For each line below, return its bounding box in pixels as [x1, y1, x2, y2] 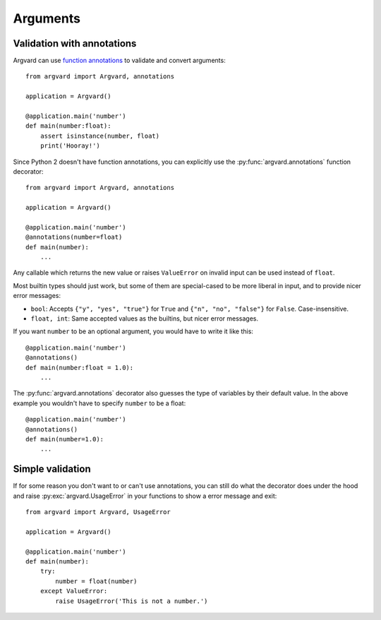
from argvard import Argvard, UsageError [25, 508, 171, 516]
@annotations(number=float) [25, 233, 123, 242]
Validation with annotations [13, 37, 137, 49]
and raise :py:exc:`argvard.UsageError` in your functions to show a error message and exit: [13, 491, 277, 500]
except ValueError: [40, 587, 108, 595]
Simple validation [13, 463, 91, 475]
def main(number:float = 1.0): [25, 364, 134, 371]
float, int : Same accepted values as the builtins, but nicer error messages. [30, 314, 259, 323]
